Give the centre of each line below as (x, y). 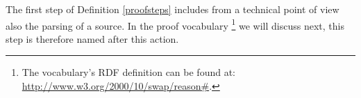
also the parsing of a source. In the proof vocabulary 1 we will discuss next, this (175, 24)
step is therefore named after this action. (92, 38)
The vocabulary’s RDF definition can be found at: (128, 72)
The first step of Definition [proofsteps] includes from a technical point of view (173, 9)
